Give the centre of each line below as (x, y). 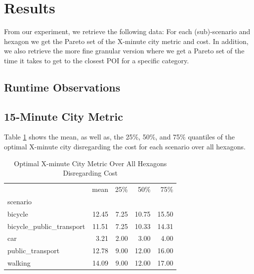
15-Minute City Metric (63, 116)
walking (19, 263)
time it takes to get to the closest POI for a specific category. (97, 60)
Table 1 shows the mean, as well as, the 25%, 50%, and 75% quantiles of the (119, 137)
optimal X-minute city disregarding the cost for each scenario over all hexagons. (125, 147)
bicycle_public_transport (46, 226)
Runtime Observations (62, 87)
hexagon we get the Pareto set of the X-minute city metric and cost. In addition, (126, 41)
